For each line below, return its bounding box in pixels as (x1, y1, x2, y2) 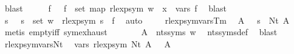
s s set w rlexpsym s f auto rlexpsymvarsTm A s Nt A (4, 13, 290, 26)
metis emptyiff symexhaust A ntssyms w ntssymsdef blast (4, 25, 278, 38)
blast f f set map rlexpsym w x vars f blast (4, 2, 227, 14)
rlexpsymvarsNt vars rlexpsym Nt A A (4, 37, 171, 50)
